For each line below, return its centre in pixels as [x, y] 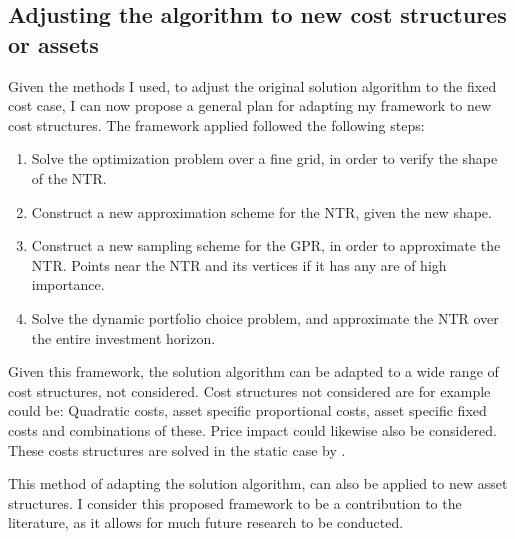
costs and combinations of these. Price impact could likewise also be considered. [252, 429]
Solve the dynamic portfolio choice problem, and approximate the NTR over [265, 317]
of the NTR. [69, 177]
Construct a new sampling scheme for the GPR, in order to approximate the [266, 245]
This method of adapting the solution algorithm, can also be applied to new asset [258, 483]
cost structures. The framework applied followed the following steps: [216, 124]
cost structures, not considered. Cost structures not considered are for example [249, 390]
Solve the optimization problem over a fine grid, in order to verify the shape [264, 158]
